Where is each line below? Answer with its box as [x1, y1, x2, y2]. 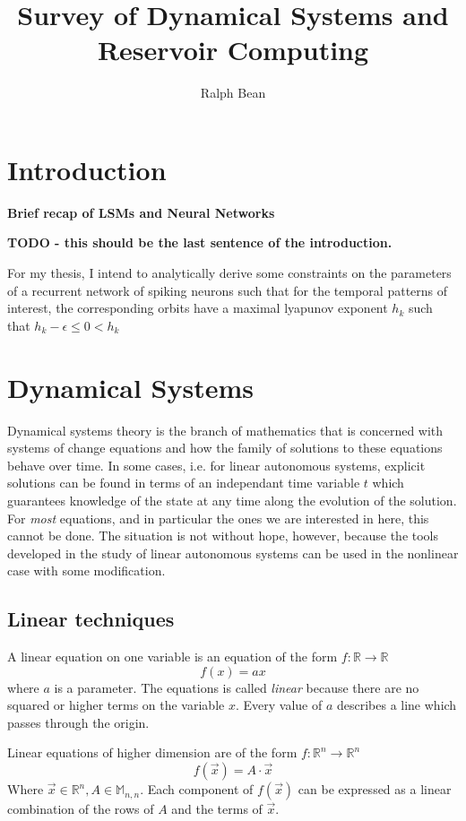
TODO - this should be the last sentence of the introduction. [7, 233, 393, 252]
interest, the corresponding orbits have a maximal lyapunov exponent [7, 298, 388, 317]
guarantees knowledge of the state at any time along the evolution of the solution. [7, 490, 457, 509]
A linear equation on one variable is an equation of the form [7, 647, 338, 666]
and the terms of [171, 799, 263, 818]
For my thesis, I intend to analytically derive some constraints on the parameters [7, 264, 452, 282]
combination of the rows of [7, 799, 154, 818]
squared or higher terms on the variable [7, 696, 225, 714]
